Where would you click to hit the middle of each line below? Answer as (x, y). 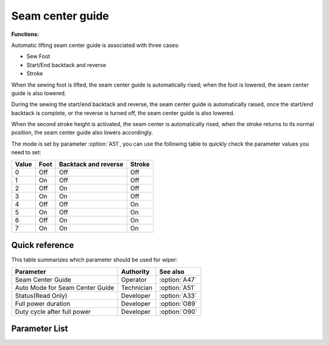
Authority (135, 271)
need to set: (27, 152)
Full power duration (43, 304)
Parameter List (40, 328)
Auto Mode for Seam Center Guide (65, 288)
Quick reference (43, 245)
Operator (134, 279)
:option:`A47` (178, 279)
